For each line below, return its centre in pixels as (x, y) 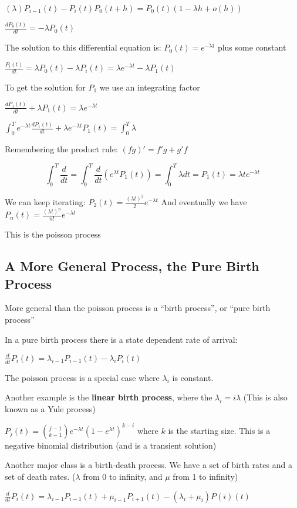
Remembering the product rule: (61, 148)
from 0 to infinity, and (123, 476)
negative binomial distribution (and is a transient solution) (111, 445)
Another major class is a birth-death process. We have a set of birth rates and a (148, 465)
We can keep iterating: (45, 201)
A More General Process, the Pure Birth (132, 266)
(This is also (265, 397)
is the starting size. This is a (219, 430)
